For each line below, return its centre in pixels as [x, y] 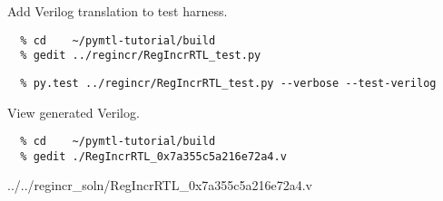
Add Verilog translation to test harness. [118, 11]
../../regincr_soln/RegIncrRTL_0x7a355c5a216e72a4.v [160, 185]
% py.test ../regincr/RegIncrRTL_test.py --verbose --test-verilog [228, 83]
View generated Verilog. [74, 112]
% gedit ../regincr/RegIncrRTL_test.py [141, 56]
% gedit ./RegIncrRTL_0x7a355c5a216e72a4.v [153, 156]
